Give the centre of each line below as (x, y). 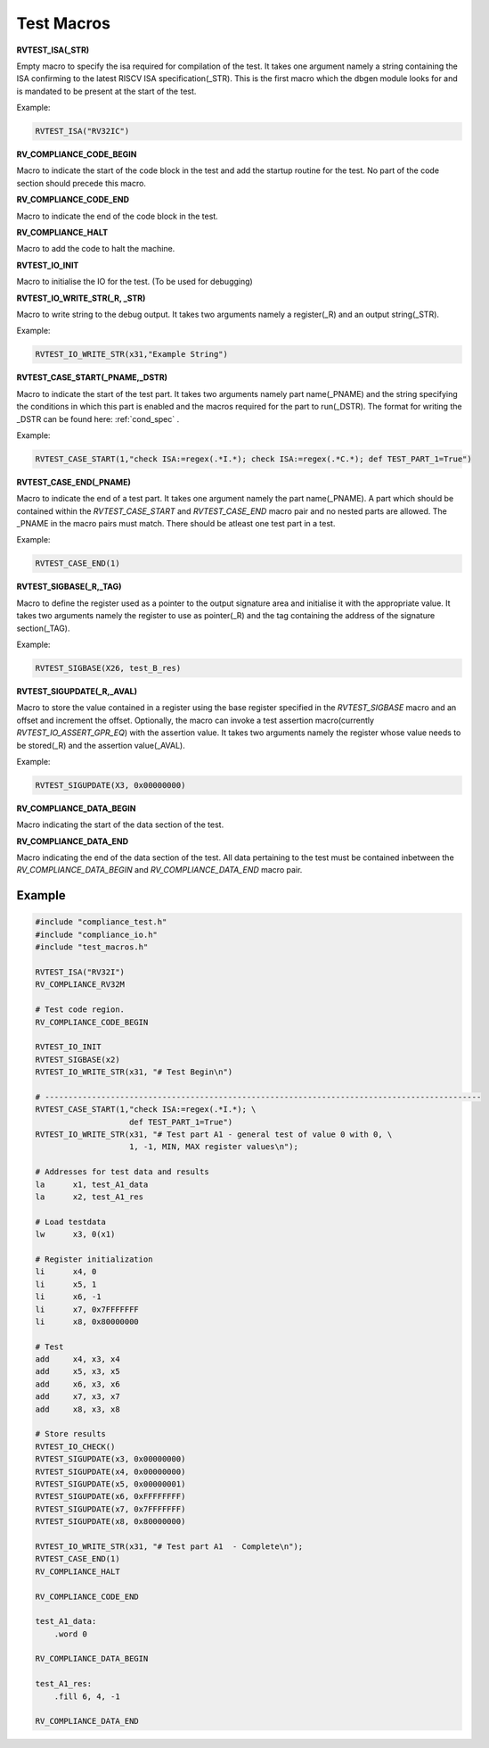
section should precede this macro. (81, 183)
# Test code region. (80, 1010)
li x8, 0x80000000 (87, 1321)
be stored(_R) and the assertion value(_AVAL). (101, 745)
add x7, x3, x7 (77, 1397)
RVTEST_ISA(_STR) (53, 50)
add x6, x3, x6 (77, 1384)
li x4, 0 (66, 1272)
